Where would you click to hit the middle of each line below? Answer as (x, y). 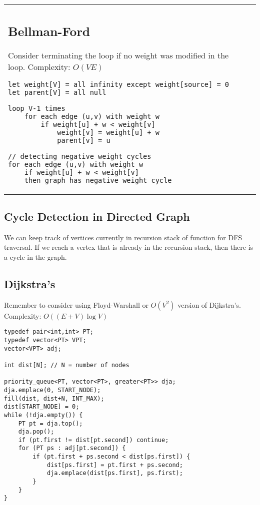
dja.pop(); (36, 432)
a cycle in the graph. (35, 256)
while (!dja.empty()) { (43, 415)
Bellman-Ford (49, 31)
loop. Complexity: (39, 66)
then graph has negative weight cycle (98, 180)
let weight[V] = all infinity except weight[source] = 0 (118, 84)
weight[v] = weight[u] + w (108, 132)
